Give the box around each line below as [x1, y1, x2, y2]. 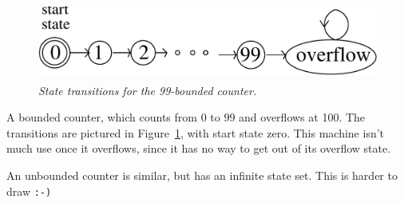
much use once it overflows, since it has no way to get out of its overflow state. [6, 140, 391, 157]
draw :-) [6, 182, 52, 199]
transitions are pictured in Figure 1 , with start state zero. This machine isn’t [6, 124, 385, 141]
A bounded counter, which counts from [6, 109, 197, 125]
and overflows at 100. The [239, 109, 366, 125]
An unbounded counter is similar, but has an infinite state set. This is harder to [6, 166, 398, 183]
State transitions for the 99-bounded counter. [38, 82, 257, 98]
